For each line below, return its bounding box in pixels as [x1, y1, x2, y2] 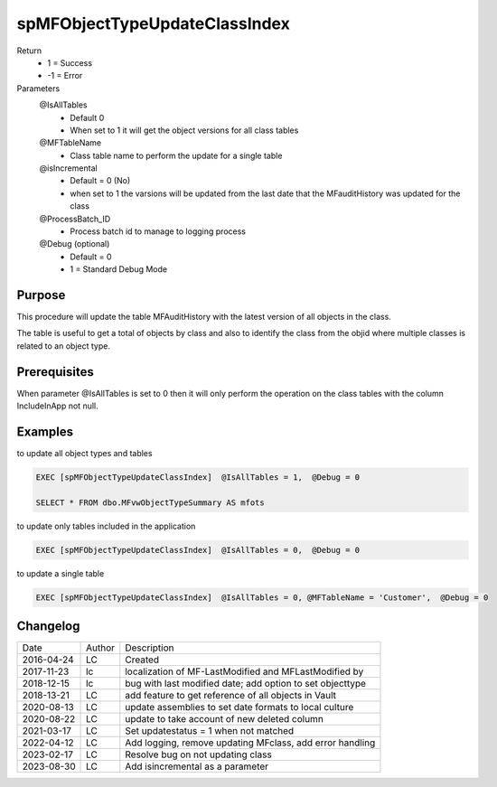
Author [86, 642, 116, 654]
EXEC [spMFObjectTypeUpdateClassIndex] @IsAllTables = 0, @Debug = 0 [35, 545, 361, 555]
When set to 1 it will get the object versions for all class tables [70, 125, 299, 136]
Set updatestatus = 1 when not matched [125, 725, 295, 737]
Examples [16, 424, 74, 439]
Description [125, 642, 174, 654]
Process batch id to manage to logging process [70, 226, 246, 237]
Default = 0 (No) [70, 175, 131, 186]
